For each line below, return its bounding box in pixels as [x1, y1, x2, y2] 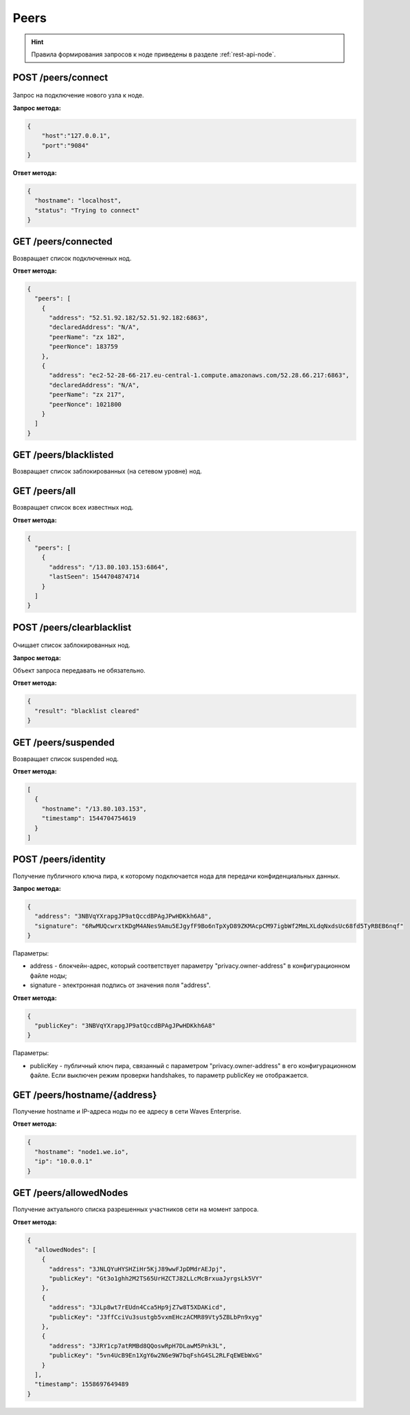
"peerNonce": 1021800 [49, 400, 122, 408]
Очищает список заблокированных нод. [12, 641, 130, 649]
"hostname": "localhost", [34, 196, 122, 205]
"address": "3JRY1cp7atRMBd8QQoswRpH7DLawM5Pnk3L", [49, 1342, 227, 1350]
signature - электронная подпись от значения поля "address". [30, 981, 211, 989]
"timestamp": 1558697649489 [34, 1381, 129, 1388]
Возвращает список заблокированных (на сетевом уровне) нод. [12, 467, 203, 475]
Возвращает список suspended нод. [12, 754, 119, 762]
